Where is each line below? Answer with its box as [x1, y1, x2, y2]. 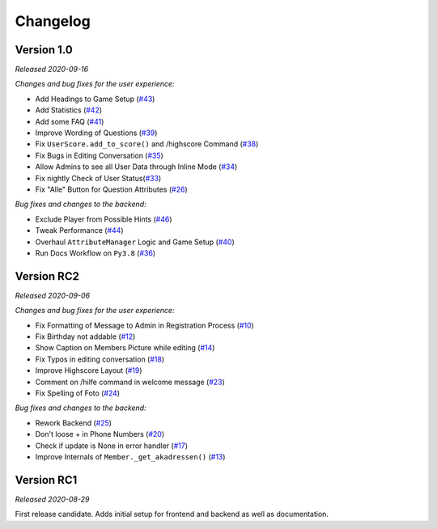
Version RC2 [15, 269, 80, 283]
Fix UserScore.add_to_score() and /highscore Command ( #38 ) [35, 139, 259, 149]
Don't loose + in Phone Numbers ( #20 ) [35, 430, 165, 439]
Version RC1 [15, 473, 78, 487]
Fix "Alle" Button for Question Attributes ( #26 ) [35, 184, 188, 194]
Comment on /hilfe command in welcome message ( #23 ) [35, 377, 226, 387]
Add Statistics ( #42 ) [35, 105, 103, 115]
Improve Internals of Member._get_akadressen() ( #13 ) [35, 451, 226, 461]
